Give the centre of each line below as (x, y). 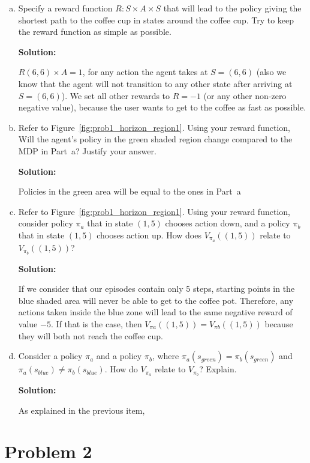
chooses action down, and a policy (228, 223)
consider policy (46, 223)
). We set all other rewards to (116, 95)
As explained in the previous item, (82, 410)
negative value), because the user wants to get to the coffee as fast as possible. (162, 107)
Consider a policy (50, 356)
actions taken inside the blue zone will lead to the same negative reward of (155, 312)
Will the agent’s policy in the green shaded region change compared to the (155, 139)
